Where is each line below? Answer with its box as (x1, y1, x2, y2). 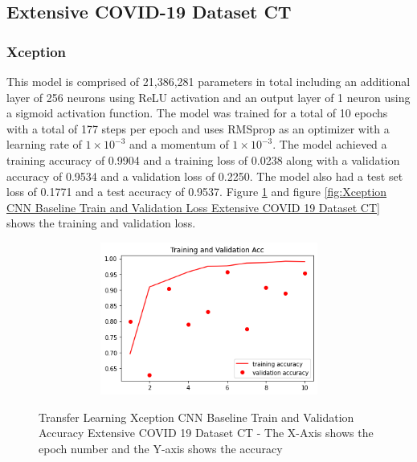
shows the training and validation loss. (6, 215, 196, 231)
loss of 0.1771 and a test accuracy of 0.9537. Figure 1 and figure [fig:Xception (6, 183, 387, 200)
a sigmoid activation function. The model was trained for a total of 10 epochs (6, 104, 388, 121)
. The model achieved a (272, 136, 387, 153)
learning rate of (6, 136, 82, 153)
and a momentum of (129, 136, 229, 153)
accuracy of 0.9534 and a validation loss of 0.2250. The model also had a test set (6, 167, 403, 184)
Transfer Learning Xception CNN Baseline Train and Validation (39, 408, 354, 425)
